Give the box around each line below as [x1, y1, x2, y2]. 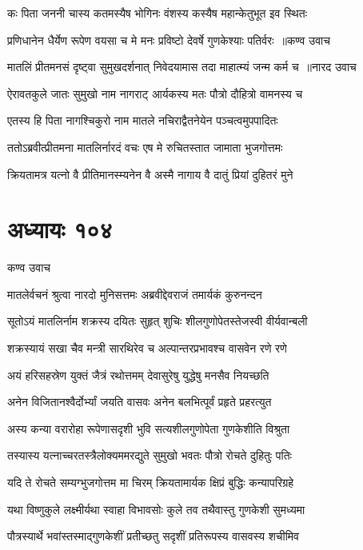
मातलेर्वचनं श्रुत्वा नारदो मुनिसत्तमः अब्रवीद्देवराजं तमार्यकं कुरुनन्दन [7, 285, 262, 302]
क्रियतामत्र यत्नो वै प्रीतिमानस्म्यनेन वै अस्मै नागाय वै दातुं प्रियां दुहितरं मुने [7, 165, 293, 182]
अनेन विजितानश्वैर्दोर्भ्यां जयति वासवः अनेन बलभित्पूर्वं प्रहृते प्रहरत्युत [7, 393, 272, 410]
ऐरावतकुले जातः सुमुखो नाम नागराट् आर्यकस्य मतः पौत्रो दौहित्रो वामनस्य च [7, 85, 303, 102]
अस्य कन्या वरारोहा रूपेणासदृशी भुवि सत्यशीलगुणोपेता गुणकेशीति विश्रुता [7, 420, 290, 436]
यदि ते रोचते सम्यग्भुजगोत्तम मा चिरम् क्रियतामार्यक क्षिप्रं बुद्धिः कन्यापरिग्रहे [7, 474, 294, 491]
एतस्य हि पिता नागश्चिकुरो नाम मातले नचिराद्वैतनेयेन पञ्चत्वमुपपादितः [7, 112, 278, 129]
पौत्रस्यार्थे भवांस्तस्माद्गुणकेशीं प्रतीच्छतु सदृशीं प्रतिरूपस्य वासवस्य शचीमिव [7, 528, 300, 544]
